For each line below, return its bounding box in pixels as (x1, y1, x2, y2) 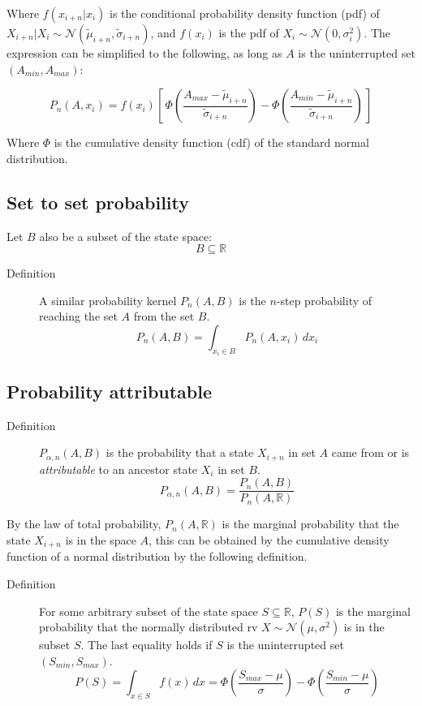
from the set (133, 308, 195, 325)
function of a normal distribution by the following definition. (6, 548, 308, 565)
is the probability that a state (105, 444, 254, 461)
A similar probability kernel (39, 291, 177, 308)
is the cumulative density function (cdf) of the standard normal (54, 134, 369, 151)
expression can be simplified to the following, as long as (6, 45, 282, 61)
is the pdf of (218, 24, 279, 41)
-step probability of (276, 291, 372, 308)
